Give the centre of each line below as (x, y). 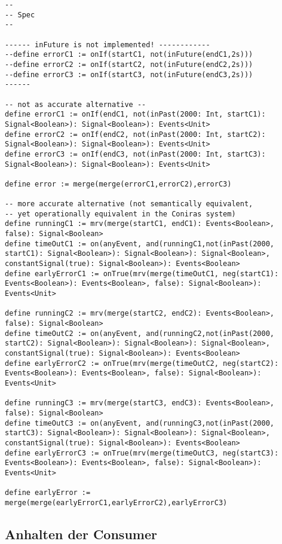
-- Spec (20, 15)
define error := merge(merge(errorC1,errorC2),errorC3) (118, 184)
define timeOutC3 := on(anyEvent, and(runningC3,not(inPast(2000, (140, 423)
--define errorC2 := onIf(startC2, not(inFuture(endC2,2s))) (129, 64)
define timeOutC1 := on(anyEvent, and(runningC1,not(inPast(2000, (140, 244)
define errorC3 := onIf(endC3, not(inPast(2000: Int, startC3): (135, 154)
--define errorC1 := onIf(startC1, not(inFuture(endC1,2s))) (129, 55)
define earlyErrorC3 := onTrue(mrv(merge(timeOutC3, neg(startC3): (142, 453)
